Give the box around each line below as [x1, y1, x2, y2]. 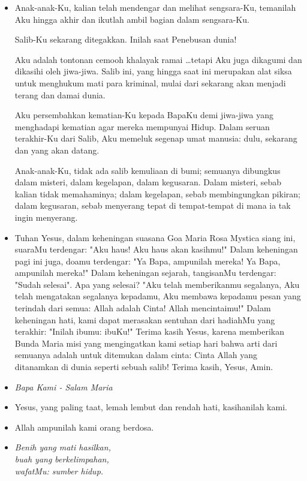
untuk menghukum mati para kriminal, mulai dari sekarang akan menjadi [14, 76, 286, 89]
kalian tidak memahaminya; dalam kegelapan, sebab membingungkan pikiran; [14, 187, 300, 200]
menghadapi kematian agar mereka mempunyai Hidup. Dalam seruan [14, 120, 270, 133]
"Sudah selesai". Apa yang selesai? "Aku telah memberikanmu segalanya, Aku [14, 278, 300, 290]
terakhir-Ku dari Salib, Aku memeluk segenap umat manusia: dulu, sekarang [14, 132, 297, 145]
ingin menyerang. [14, 211, 78, 223]
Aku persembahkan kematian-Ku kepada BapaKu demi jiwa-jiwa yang [14, 109, 274, 121]
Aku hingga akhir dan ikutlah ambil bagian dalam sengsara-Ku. [14, 13, 249, 25]
